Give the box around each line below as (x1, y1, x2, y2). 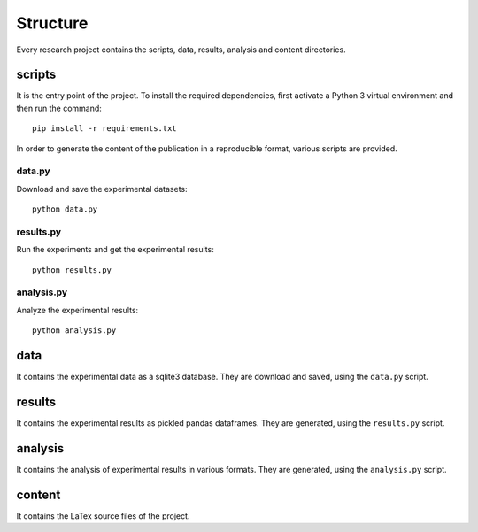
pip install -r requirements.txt (32, 124, 177, 134)
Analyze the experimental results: (16, 305, 139, 315)
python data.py (32, 204, 98, 214)
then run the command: (16, 103, 102, 113)
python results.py (32, 265, 112, 274)
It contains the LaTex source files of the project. (16, 510, 190, 521)
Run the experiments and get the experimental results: (16, 244, 214, 255)
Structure (16, 13, 89, 33)
